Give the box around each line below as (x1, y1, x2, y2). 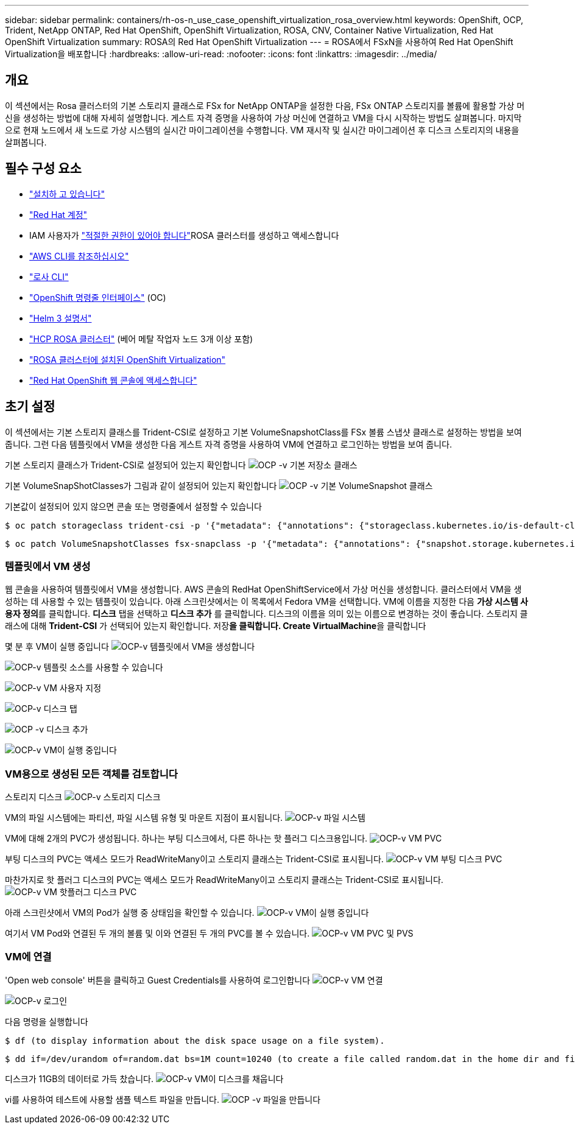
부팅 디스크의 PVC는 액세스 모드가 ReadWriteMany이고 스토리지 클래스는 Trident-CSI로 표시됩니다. (5, 854, 384, 865)
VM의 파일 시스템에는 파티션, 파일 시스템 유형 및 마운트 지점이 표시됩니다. (5, 812, 283, 823)
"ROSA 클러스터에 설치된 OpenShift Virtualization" (29, 354, 226, 365)
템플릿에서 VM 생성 (5, 560, 91, 572)
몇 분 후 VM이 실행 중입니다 (5, 641, 109, 652)
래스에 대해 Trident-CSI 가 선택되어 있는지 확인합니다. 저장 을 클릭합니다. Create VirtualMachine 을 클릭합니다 (5, 621, 426, 631)
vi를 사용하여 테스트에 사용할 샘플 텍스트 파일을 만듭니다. (5, 1094, 219, 1105)
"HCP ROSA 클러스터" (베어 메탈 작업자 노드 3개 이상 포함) (29, 333, 253, 344)
